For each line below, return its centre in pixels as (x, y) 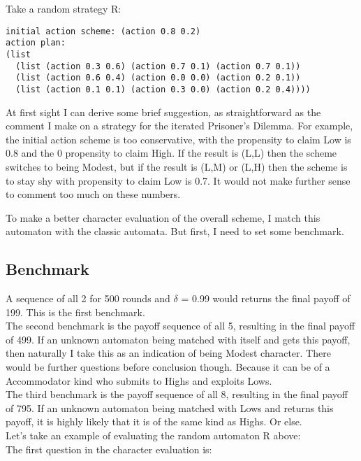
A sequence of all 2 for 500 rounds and (88, 298)
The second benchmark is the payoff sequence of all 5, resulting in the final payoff (180, 326)
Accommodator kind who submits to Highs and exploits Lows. (139, 380)
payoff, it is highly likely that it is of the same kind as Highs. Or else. (154, 421)
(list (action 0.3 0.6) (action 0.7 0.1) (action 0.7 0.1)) (158, 66)
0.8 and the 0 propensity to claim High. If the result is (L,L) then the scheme (171, 153)
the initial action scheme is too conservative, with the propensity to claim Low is (178, 139)
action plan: (36, 43)
